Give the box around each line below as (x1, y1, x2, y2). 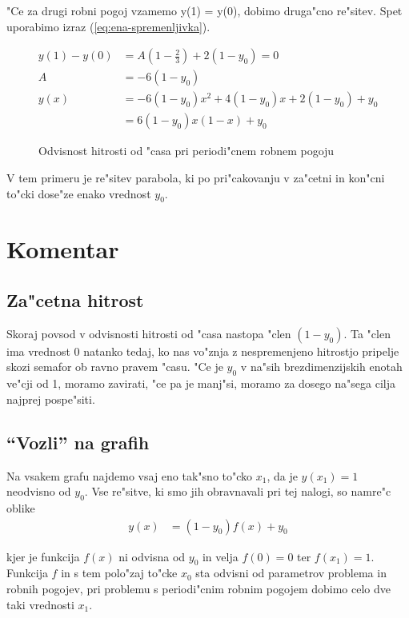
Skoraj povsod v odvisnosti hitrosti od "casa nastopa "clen (6, 325, 291, 341)
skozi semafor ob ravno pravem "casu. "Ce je (6, 358, 223, 375)
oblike (6, 500, 35, 516)
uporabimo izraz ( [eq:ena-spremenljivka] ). (6, 18, 211, 34)
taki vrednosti (6, 596, 74, 612)
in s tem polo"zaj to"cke (61, 564, 178, 581)
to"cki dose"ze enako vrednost (6, 185, 151, 201)
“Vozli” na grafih (6, 429, 150, 454)
